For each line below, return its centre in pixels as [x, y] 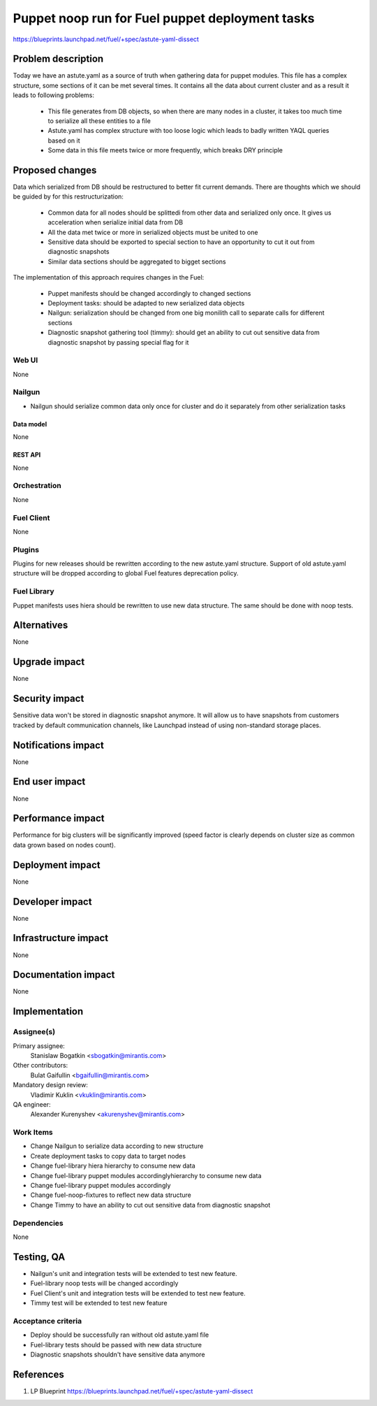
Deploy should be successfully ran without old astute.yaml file [120, 1335]
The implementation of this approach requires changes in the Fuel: [109, 278]
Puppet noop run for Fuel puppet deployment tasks [164, 18]
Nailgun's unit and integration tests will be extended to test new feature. [134, 1273]
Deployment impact [57, 865]
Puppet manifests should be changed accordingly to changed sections [149, 293]
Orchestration [37, 486]
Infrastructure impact [61, 938]
